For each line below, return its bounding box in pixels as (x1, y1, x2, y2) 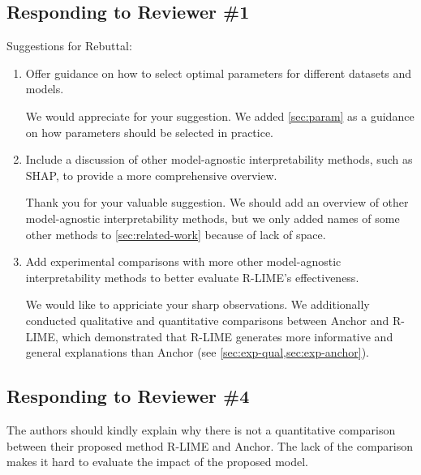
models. (25, 80, 64, 97)
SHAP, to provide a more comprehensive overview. (25, 166, 277, 183)
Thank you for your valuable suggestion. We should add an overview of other (25, 194, 409, 211)
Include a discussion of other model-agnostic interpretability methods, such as (25, 151, 413, 168)
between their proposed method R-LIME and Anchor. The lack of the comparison (6, 437, 414, 454)
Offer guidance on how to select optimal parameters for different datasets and (25, 64, 412, 81)
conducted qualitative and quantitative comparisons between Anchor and (25, 311, 389, 328)
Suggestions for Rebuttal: (6, 37, 132, 54)
